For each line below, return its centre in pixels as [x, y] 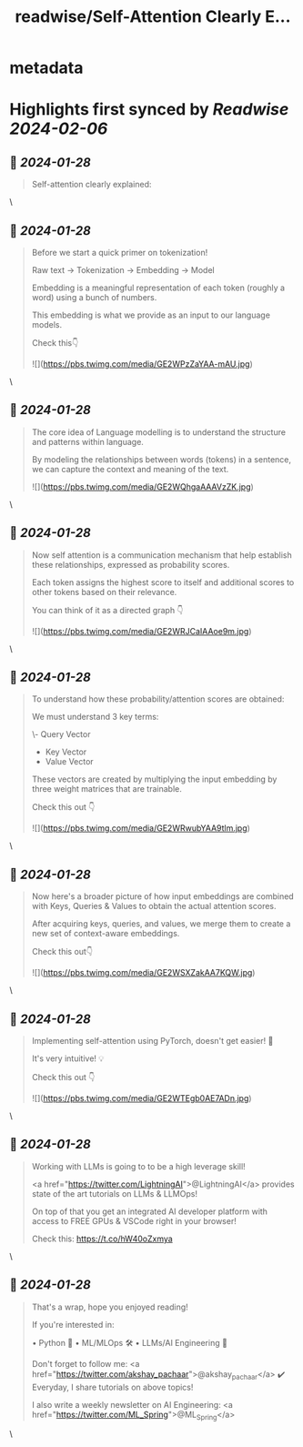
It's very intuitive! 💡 [68, 1058]
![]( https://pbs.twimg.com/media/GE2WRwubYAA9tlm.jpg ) [141, 828]
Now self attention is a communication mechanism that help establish [162, 555]
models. [47, 324]
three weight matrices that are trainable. [106, 789]
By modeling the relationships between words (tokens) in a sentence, [162, 459]
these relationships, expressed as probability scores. [131, 564]
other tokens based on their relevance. [104, 592]
